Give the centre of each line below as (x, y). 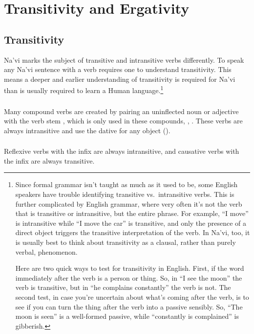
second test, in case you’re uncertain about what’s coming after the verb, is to (132, 297)
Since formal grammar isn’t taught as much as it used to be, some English (127, 184)
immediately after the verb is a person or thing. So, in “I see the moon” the (129, 277)
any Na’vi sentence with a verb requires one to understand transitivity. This (118, 69)
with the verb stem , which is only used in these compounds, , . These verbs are (123, 121)
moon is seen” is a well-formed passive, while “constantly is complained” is (127, 316)
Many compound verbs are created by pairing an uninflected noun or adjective (121, 111)
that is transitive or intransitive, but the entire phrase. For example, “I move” (132, 213)
